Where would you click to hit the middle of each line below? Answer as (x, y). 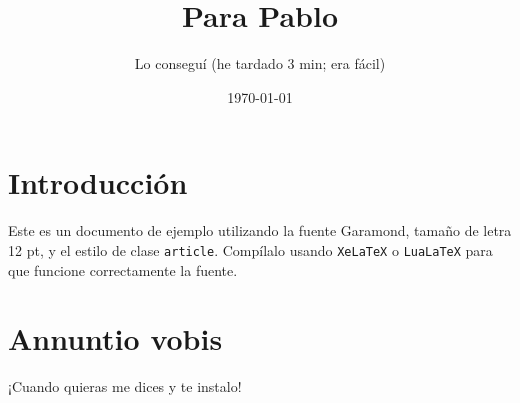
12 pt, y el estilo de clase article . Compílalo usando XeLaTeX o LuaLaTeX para (250, 249)
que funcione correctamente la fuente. (123, 269)
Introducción (98, 182)
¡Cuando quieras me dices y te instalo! (125, 386)
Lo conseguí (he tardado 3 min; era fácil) (260, 63)
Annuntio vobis (115, 338)
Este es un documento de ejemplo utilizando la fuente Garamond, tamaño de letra (260, 230)
